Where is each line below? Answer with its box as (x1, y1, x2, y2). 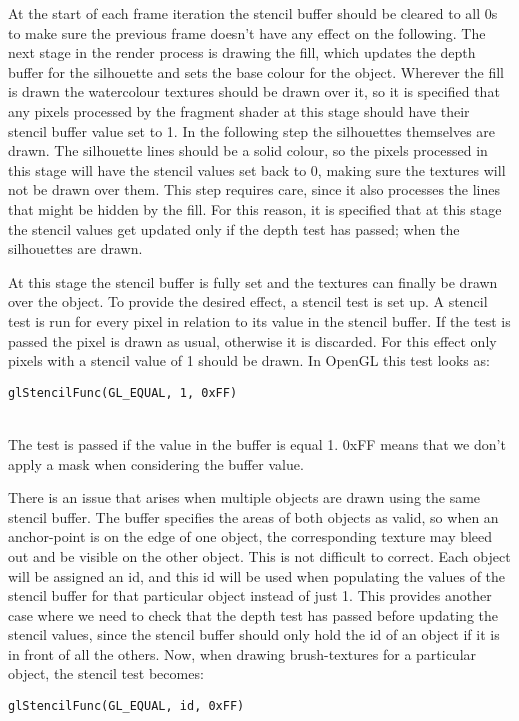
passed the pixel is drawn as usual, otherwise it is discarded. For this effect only (8, 330, 497, 351)
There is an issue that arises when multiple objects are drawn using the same (8, 487, 481, 508)
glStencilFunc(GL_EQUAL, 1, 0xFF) (8, 385, 238, 400)
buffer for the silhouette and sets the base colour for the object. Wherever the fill (8, 61, 504, 82)
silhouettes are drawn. (8, 238, 143, 259)
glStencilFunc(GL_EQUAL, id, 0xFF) (8, 699, 245, 714)
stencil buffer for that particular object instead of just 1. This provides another (8, 585, 492, 606)
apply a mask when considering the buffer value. (8, 453, 304, 474)
